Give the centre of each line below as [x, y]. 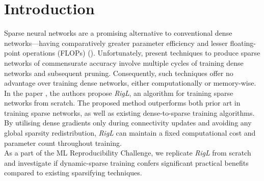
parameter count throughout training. [63, 143]
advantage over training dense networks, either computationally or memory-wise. [130, 83]
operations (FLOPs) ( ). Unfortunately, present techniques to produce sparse [141, 53]
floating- [243, 43]
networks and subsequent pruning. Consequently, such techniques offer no [119, 73]
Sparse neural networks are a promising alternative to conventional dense [118, 33]
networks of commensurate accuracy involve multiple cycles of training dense [124, 62]
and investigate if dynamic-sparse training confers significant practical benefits [126, 162]
